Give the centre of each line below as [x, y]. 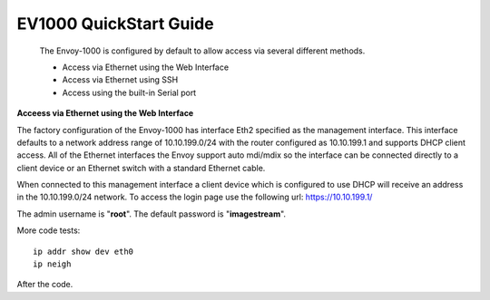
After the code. [45, 285]
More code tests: [49, 230]
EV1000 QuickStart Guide [115, 24]
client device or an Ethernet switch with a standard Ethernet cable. [141, 168]
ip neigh [52, 264]
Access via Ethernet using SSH [120, 80]
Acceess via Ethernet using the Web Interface [105, 113]
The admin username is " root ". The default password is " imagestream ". [151, 214]
